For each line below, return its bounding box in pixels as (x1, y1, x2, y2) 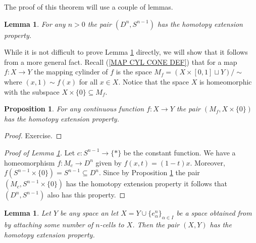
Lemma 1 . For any (4, 18, 66, 29)
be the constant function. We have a (123, 147, 236, 157)
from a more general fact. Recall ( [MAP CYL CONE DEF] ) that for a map (4, 56, 237, 67)
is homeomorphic (199, 76, 252, 87)
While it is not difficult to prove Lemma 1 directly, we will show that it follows (4, 47, 248, 57)
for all (79, 76, 98, 87)
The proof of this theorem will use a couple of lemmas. (4, 2, 173, 12)
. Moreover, (190, 157, 225, 168)
